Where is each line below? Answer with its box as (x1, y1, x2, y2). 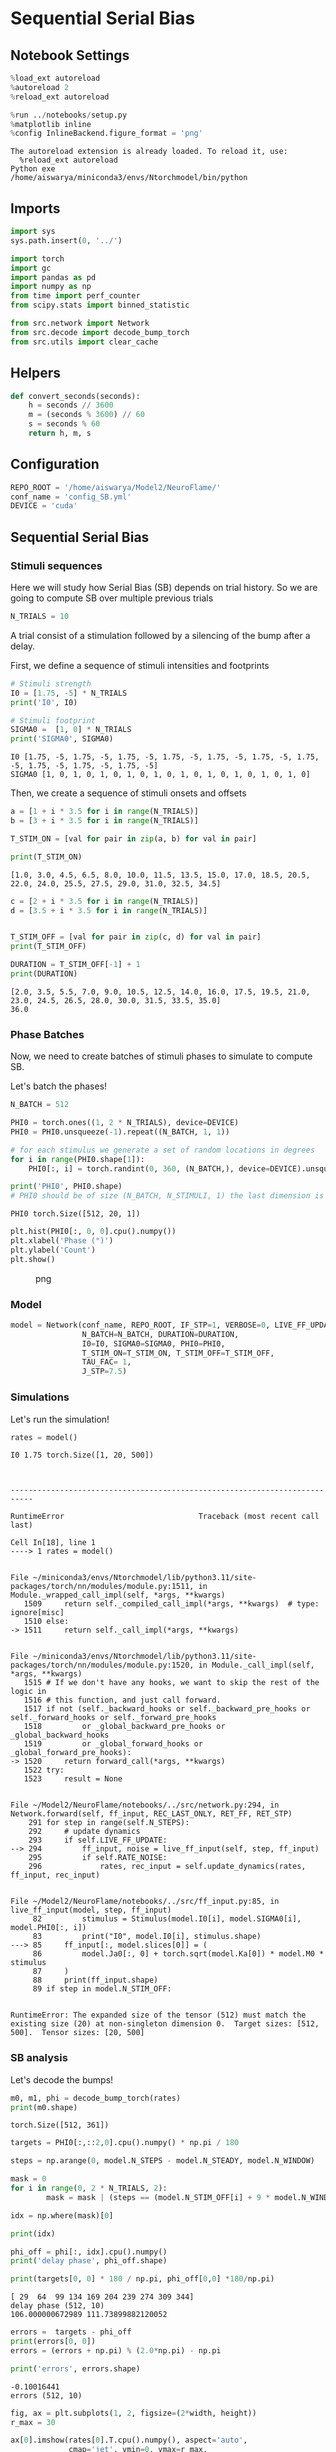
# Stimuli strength (10, 678, 92, 689)
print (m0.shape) (10, 2102, 78, 2112)
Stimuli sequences (10, 558, 103, 572)
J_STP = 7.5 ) (81, 1367, 128, 1377)
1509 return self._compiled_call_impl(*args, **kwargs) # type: (23, 1599, 320, 1609)
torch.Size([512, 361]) (10, 2120, 110, 2131)
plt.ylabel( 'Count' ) (10, 1245, 97, 1255)
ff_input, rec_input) (10, 1870, 101, 1881)
